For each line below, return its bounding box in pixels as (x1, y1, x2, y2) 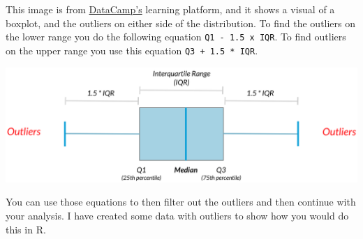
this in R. (6, 222, 46, 236)
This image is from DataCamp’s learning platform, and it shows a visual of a (6, 2, 335, 16)
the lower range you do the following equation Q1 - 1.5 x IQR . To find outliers (6, 29, 346, 44)
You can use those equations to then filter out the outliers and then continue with (6, 194, 356, 209)
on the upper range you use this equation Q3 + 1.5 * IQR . (6, 43, 258, 57)
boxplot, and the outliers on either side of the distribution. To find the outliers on (6, 15, 356, 30)
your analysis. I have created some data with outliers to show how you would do (6, 208, 349, 223)
